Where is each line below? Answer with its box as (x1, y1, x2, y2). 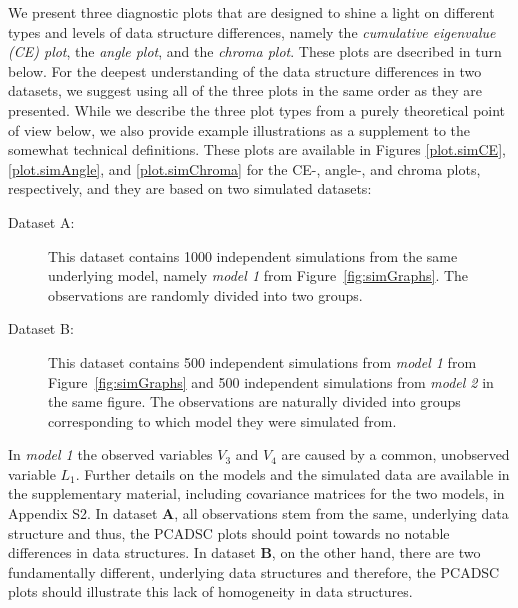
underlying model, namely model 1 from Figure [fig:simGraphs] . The (48, 265, 469, 286)
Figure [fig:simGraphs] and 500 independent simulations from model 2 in (48, 371, 494, 392)
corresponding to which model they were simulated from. (48, 410, 397, 431)
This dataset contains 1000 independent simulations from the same (48, 245, 458, 266)
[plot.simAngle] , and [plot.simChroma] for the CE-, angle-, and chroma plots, (8, 158, 481, 179)
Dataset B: (8, 318, 74, 339)
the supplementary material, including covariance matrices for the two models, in (8, 483, 505, 504)
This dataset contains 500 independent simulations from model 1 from (48, 351, 477, 372)
